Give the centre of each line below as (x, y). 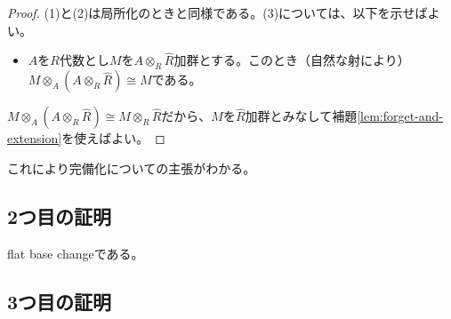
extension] (35, 138)
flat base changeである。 (76, 253)
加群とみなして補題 (301, 116)
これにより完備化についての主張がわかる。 (132, 167)
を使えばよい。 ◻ (113, 138)
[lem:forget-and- (400, 116)
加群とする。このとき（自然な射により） (292, 60)
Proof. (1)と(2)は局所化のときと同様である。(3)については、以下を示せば (217, 12)
